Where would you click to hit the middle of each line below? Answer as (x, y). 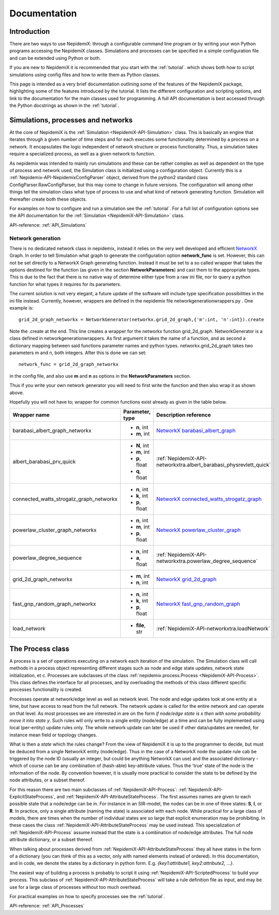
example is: (22, 308)
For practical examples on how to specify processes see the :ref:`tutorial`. (87, 896)
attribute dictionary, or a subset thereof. (51, 840)
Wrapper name (31, 415)
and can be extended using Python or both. (55, 58)
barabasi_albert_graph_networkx (52, 431)
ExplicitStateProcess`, (33, 796)
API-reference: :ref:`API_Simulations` (48, 225)
